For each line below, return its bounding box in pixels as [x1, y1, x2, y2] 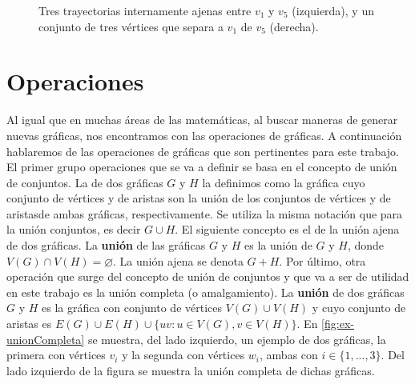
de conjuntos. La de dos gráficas [6, 174, 163, 190]
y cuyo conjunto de [312, 299, 406, 316]
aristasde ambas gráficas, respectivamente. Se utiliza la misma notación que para [6, 205, 403, 222]
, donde [347, 237, 385, 254]
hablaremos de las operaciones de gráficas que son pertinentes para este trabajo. [6, 142, 399, 159]
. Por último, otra [279, 252, 366, 269]
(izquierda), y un [292, 2, 374, 18]
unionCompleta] [6, 330, 85, 347]
